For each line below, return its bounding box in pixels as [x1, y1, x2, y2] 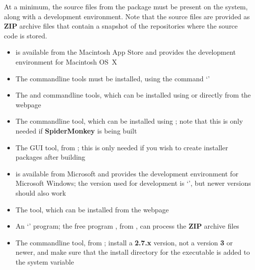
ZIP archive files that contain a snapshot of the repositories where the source [4, 21, 238, 31]
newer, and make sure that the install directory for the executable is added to [15, 247, 250, 257]
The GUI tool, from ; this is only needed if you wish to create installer [15, 142, 228, 152]
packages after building [15, 152, 86, 162]
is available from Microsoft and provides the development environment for [15, 168, 239, 178]
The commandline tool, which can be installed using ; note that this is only [15, 116, 243, 126]
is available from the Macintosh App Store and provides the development [15, 47, 236, 57]
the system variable [15, 256, 74, 267]
